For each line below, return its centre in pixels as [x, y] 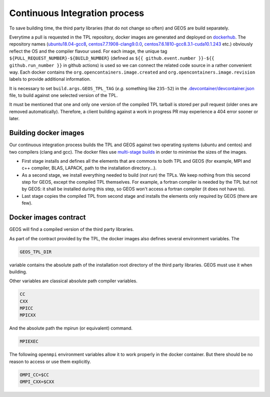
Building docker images [47, 133]
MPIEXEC [29, 341]
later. [14, 119]
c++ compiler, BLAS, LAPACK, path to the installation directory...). [89, 168]
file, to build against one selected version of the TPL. [63, 96]
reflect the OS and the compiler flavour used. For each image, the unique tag [88, 51]
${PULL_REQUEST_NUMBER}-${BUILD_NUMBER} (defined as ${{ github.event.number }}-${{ [112, 58]
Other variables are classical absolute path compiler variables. [73, 281]
